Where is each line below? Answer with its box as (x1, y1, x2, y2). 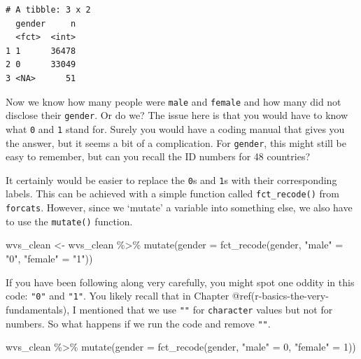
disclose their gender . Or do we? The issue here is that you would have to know (6, 108, 348, 122)
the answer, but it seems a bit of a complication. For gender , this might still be (6, 135, 346, 150)
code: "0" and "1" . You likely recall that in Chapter (6, 288, 229, 303)
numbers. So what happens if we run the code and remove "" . (6, 316, 271, 330)
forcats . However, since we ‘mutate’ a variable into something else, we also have (6, 200, 353, 215)
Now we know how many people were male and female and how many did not (6, 94, 341, 108)
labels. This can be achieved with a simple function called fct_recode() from (6, 186, 340, 201)
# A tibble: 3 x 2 (6, 5, 91, 15)
